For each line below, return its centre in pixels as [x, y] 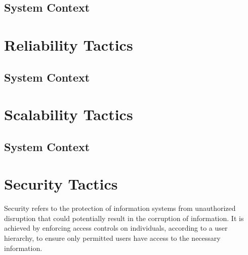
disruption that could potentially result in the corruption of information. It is [124, 218]
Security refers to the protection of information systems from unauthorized [120, 208]
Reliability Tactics [69, 44]
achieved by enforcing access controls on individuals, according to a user [116, 228]
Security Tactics [61, 184]
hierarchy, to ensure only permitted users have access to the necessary [112, 238]
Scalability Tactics [69, 114]
